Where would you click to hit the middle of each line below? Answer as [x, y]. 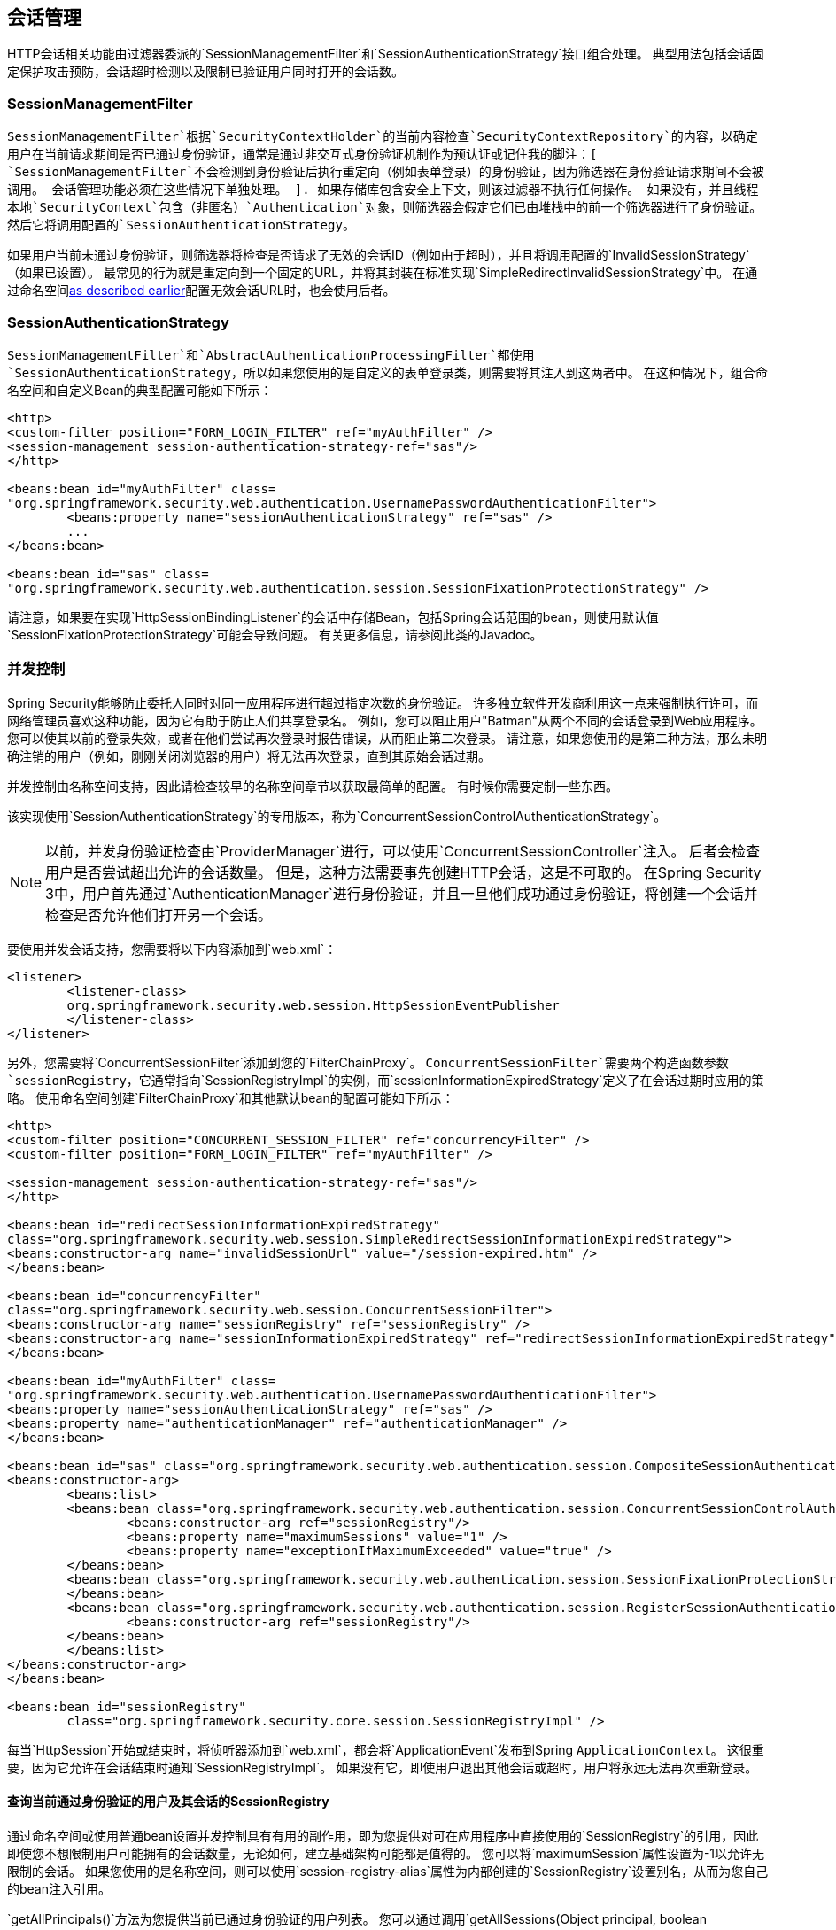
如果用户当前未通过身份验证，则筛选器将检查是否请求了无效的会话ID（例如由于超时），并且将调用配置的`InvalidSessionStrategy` [379, 255]
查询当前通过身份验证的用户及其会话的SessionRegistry [168, 1802]
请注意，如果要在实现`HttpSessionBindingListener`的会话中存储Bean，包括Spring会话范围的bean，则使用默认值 [333, 616]
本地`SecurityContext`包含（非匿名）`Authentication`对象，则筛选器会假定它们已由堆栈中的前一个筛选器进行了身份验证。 [385, 208]
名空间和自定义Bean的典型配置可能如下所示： [140, 390]
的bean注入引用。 [59, 1888]
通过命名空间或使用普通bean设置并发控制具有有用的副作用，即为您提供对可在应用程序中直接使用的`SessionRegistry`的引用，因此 [383, 1835]
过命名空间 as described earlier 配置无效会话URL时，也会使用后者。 [201, 291]
